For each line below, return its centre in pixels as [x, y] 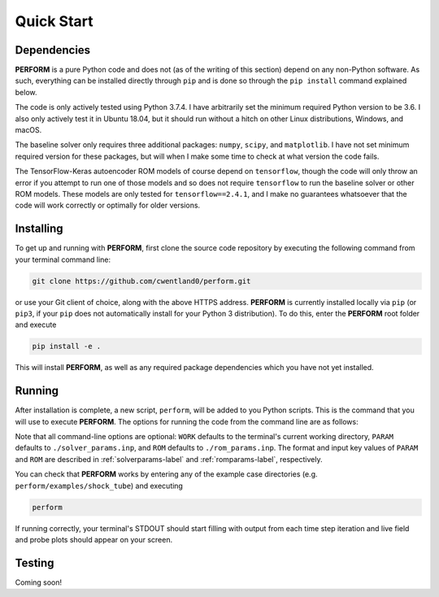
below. [26, 92]
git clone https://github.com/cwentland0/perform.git [141, 281]
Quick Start [54, 21]
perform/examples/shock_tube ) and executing [99, 486]
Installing [39, 229]
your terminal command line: [63, 259]
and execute [36, 325]
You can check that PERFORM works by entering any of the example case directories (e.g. [166, 474]
